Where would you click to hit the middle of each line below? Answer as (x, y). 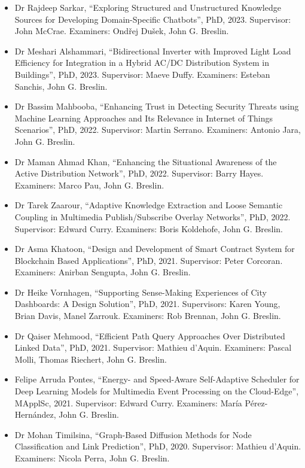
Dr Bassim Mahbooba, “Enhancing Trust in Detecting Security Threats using (157, 106)
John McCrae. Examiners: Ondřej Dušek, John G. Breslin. (122, 31)
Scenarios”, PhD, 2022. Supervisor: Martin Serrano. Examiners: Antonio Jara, (158, 130)
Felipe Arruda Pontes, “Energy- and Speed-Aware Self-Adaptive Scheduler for (157, 379)
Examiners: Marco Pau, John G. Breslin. (89, 185)
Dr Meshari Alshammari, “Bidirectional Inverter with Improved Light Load (153, 51)
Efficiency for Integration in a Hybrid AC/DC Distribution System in (142, 63)
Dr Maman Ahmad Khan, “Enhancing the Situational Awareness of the (146, 161)
